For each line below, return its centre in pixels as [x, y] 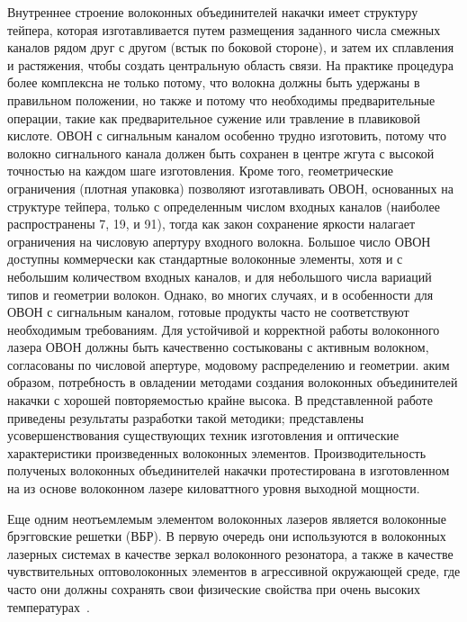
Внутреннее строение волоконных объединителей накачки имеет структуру [213, 12]
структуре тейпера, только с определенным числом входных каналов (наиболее [224, 206]
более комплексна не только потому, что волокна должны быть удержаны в [214, 82]
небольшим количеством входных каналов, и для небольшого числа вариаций [220, 276]
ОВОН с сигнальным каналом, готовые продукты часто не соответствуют [208, 312]
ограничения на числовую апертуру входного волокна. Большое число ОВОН [219, 241]
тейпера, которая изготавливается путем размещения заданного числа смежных [224, 29]
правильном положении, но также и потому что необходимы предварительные [221, 99]
